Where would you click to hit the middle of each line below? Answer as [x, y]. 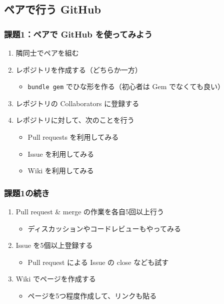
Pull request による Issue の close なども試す [98, 262]
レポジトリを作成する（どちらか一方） [79, 69]
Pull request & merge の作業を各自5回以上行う [90, 212]
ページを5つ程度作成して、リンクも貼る [92, 295]
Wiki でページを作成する [56, 279]
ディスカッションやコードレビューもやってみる [104, 228]
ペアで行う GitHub [52, 9]
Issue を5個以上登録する [54, 245]
